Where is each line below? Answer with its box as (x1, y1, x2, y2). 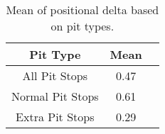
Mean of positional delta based (6, 1, 159, 18)
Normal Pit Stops (11, 88, 99, 104)
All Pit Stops (22, 67, 88, 84)
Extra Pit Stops (16, 108, 95, 125)
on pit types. (50, 18, 115, 34)
